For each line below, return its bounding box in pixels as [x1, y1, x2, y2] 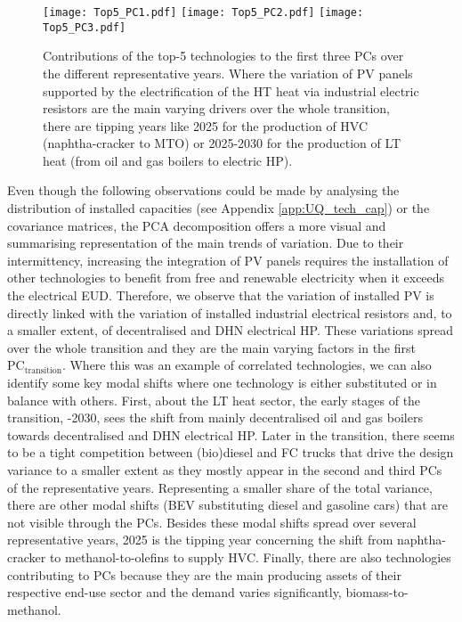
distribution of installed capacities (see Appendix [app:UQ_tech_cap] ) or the [7, 199, 430, 217]
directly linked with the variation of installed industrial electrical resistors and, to [7, 303, 452, 322]
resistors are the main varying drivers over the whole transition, [43, 99, 390, 118]
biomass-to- [345, 583, 409, 602]
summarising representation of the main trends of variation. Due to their [7, 233, 404, 252]
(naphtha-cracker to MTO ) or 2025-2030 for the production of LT [43, 134, 401, 152]
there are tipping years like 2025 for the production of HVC [43, 116, 369, 135]
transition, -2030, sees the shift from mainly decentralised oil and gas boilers [7, 408, 423, 427]
